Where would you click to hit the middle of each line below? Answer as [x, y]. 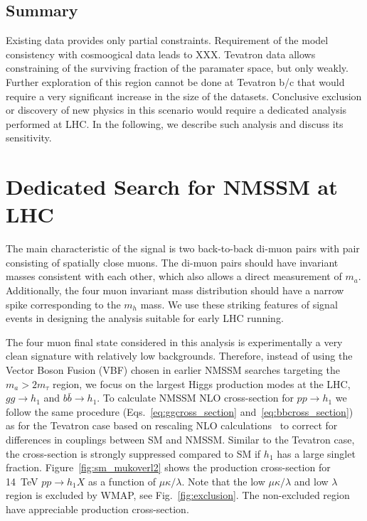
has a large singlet [316, 453]
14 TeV [22, 481]
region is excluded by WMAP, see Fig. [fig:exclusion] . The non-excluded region [178, 495]
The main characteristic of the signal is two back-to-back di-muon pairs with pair [183, 248]
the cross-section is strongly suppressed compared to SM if [133, 453]
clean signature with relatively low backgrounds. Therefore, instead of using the [179, 356]
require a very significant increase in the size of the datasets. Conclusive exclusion [184, 96]
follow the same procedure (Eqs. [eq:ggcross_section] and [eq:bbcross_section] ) [180, 411]
